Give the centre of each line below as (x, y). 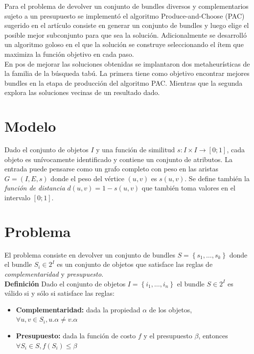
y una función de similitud (136, 150)
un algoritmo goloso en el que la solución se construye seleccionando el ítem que (124, 44)
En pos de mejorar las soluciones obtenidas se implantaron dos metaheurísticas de (127, 63)
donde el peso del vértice (87, 178)
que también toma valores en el (188, 188)
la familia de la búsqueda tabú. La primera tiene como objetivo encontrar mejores (127, 73)
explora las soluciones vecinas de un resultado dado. (82, 92)
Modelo (30, 126)
